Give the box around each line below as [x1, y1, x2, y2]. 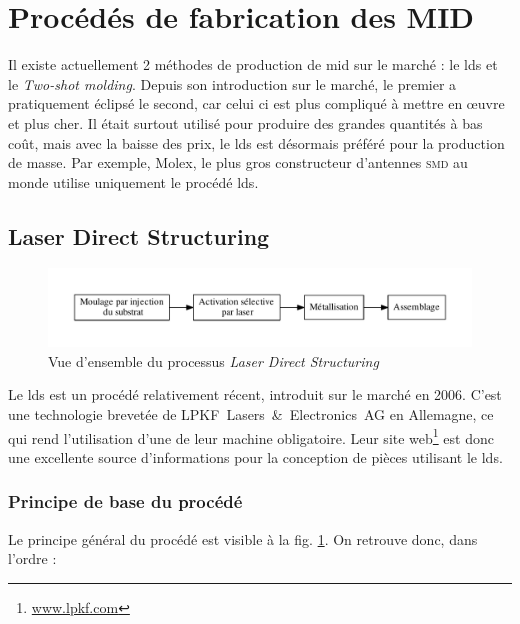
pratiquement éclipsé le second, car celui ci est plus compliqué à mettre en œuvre [8, 93, 505, 114]
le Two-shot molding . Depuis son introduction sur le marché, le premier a [8, 73, 457, 94]
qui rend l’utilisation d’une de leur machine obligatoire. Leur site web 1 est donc [8, 424, 494, 448]
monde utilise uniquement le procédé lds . [8, 171, 259, 192]
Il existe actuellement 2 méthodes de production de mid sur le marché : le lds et [8, 54, 498, 75]
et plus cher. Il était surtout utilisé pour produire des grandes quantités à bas [8, 112, 483, 133]
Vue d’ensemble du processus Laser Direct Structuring [48, 350, 379, 371]
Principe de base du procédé [8, 489, 243, 514]
